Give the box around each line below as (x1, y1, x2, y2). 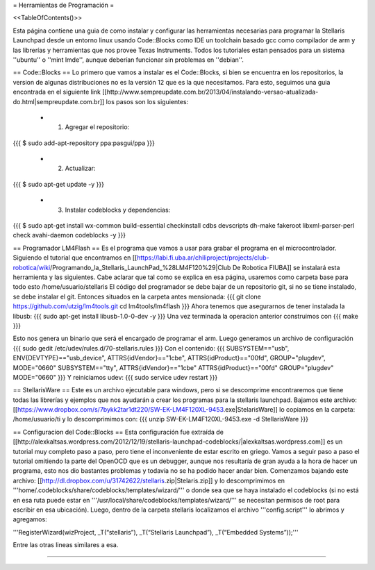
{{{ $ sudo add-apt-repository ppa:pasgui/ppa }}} (12, 139, 156, 147)
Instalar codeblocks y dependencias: (65, 206, 171, 214)
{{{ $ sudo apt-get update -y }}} (12, 180, 104, 188)
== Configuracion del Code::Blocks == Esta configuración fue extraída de (12, 428, 224, 436)
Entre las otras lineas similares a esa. (12, 541, 119, 549)
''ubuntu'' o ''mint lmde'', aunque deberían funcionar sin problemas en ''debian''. (12, 56, 244, 64)
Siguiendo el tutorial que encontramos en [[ (12, 253, 137, 262)
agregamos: (12, 515, 48, 523)
